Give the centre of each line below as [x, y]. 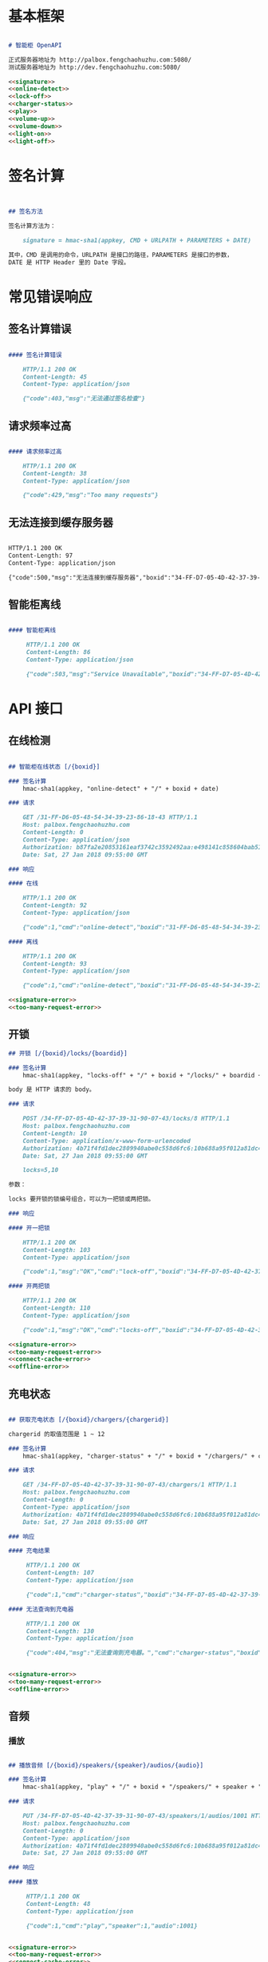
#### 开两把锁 [29, 1286]
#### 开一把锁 [29, 1228]
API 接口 [36, 708]
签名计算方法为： [32, 226]
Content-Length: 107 [60, 1573]
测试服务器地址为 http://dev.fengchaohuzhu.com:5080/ [95, 67]
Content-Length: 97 [41, 556]
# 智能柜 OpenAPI [35, 45]
